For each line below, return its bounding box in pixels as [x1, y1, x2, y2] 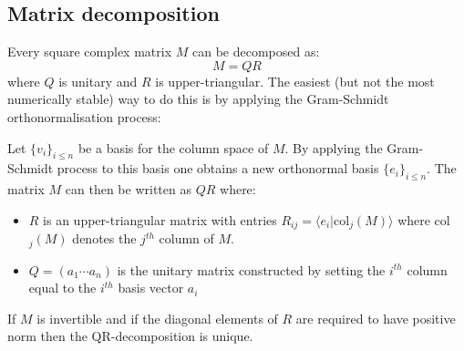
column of [159, 229, 214, 248]
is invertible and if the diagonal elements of [36, 308, 278, 327]
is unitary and [58, 71, 138, 90]
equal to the [28, 278, 97, 297]
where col [397, 210, 450, 229]
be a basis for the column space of [77, 138, 269, 157]
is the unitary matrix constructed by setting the [117, 260, 386, 279]
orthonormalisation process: [7, 107, 161, 126]
